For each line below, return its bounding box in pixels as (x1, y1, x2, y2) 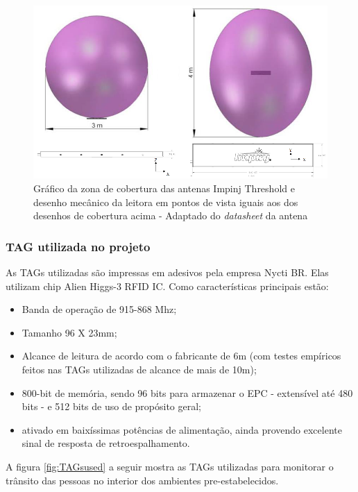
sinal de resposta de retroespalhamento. (22, 436, 190, 450)
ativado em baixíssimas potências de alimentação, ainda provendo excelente (22, 422, 342, 436)
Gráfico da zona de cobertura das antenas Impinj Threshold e (33, 180, 295, 195)
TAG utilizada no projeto (6, 237, 151, 255)
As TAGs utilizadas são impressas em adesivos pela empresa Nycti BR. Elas (6, 264, 329, 279)
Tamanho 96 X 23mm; (22, 325, 117, 339)
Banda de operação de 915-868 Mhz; (22, 302, 177, 316)
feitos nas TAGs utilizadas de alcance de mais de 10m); (22, 362, 257, 376)
